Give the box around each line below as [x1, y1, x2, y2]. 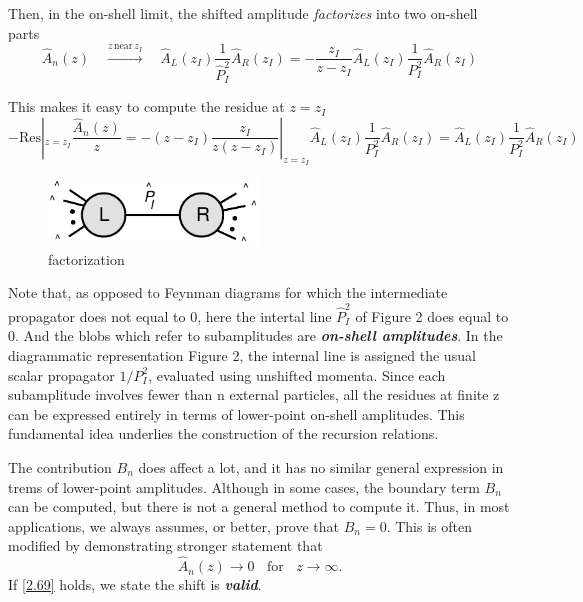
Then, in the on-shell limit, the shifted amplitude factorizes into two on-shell [8, 3, 478, 23]
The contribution [8, 456, 112, 477]
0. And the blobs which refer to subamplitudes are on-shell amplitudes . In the [8, 325, 503, 346]
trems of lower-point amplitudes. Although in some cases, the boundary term [8, 476, 480, 497]
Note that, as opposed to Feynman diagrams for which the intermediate [8, 282, 448, 303]
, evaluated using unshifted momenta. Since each [148, 364, 446, 385]
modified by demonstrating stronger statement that [8, 535, 323, 556]
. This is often [386, 515, 472, 536]
